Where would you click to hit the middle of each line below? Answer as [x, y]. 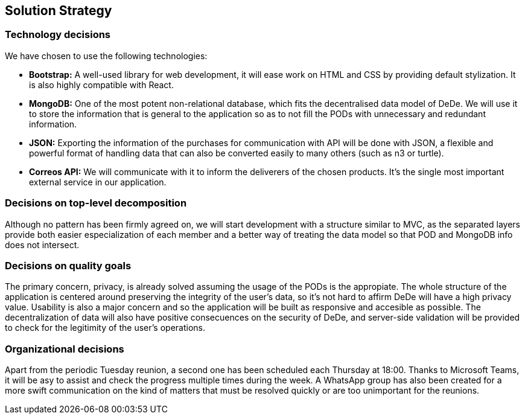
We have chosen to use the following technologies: [106, 56]
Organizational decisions [65, 349]
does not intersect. [42, 245]
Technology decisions [58, 35]
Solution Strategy [59, 11]
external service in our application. [98, 182]
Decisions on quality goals [68, 265]
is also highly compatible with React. [101, 85]
